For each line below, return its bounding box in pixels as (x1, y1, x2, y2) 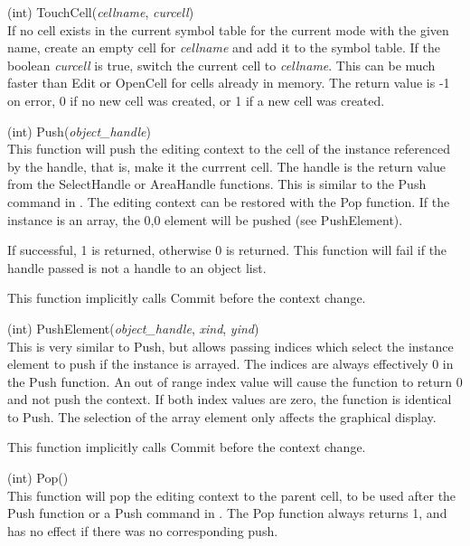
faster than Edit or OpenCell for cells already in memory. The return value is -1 (7, 73, 450, 92)
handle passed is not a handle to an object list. (7, 258, 267, 277)
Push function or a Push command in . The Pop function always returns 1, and (7, 504, 447, 522)
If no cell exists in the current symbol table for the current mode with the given (7, 20, 449, 39)
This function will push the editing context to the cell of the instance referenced (7, 139, 450, 158)
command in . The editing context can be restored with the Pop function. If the (7, 192, 450, 211)
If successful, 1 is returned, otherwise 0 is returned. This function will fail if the (7, 240, 447, 259)
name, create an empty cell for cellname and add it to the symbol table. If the (7, 38, 440, 57)
